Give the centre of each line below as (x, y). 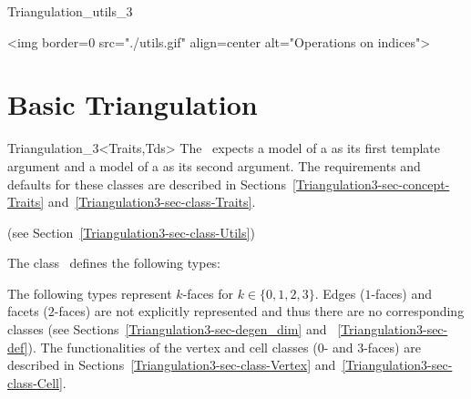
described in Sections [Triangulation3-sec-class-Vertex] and (172, 365)
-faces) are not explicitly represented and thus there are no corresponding (259, 311)
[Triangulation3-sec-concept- (371, 184)
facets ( (28, 311)
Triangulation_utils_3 (70, 11)
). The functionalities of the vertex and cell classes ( (173, 347)
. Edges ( (340, 293)
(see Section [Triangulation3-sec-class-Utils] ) (131, 232)
